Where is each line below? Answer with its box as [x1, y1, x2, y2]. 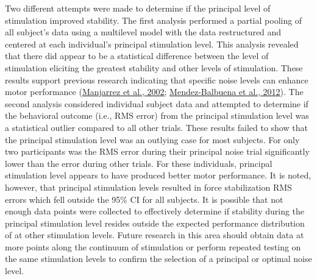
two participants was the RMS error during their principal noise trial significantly [5, 145, 310, 158]
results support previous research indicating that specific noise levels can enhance [5, 73, 308, 86]
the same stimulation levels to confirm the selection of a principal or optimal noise [5, 252, 312, 265]
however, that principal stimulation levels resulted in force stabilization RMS [5, 180, 292, 193]
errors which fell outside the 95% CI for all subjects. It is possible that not [5, 192, 283, 205]
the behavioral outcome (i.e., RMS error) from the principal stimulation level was [5, 109, 309, 122]
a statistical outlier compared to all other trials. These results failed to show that [5, 121, 308, 133]
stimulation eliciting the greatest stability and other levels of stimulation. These [5, 61, 303, 74]
